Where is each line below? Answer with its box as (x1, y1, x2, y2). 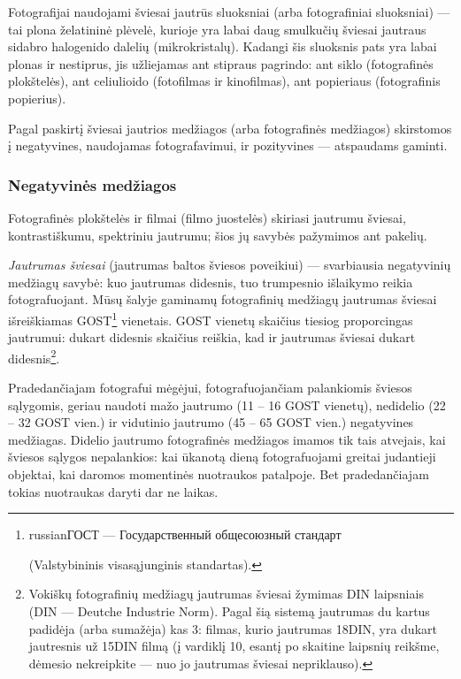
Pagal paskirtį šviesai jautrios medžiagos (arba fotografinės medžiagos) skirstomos (8, 118, 452, 137)
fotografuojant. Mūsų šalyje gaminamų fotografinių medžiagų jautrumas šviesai (8, 290, 437, 309)
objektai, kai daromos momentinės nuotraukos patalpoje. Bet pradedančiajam (8, 465, 429, 483)
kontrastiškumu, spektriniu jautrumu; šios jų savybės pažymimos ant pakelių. (8, 225, 427, 244)
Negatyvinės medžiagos (8, 173, 177, 195)
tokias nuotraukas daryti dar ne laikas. (8, 482, 219, 500)
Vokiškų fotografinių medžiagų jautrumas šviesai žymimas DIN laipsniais (28, 584, 424, 603)
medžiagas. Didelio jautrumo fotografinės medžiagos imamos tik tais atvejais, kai (8, 430, 446, 448)
